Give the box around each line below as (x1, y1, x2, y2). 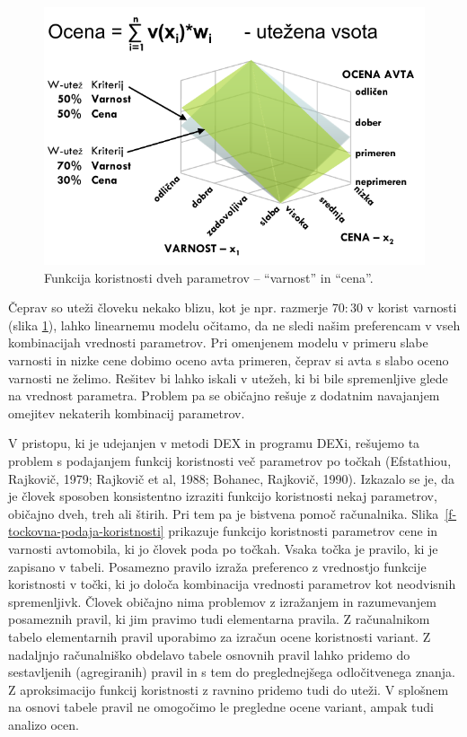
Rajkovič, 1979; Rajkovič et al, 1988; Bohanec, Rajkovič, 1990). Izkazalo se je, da (8, 469, 455, 487)
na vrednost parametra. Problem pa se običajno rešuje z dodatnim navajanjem (8, 386, 440, 405)
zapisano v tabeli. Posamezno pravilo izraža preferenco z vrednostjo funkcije (8, 557, 427, 575)
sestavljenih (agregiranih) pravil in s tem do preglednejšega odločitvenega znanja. (8, 662, 455, 681)
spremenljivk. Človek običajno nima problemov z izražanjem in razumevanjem (8, 592, 437, 610)
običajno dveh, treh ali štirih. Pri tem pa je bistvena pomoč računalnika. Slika (8, 504, 439, 522)
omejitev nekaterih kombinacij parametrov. (8, 403, 245, 422)
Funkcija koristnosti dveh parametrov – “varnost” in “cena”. (44, 268, 374, 286)
